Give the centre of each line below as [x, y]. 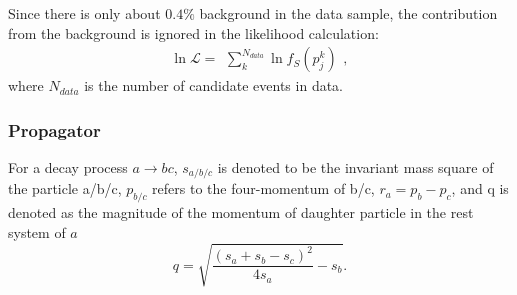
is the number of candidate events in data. [214, 85]
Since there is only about [84, 13]
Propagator [54, 129]
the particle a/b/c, [65, 188]
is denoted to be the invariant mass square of [355, 167]
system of [37, 231]
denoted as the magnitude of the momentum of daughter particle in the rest [241, 212]
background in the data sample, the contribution [348, 13]
